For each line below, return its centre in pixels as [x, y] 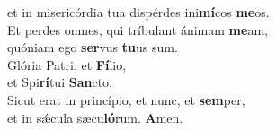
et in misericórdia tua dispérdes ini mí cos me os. [138, 12]
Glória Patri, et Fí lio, [67, 64]
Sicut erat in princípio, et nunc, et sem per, [126, 99]
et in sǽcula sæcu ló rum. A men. [95, 117]
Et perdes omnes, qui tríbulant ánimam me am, [138, 29]
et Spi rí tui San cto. [60, 82]
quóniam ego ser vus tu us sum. [93, 47]
